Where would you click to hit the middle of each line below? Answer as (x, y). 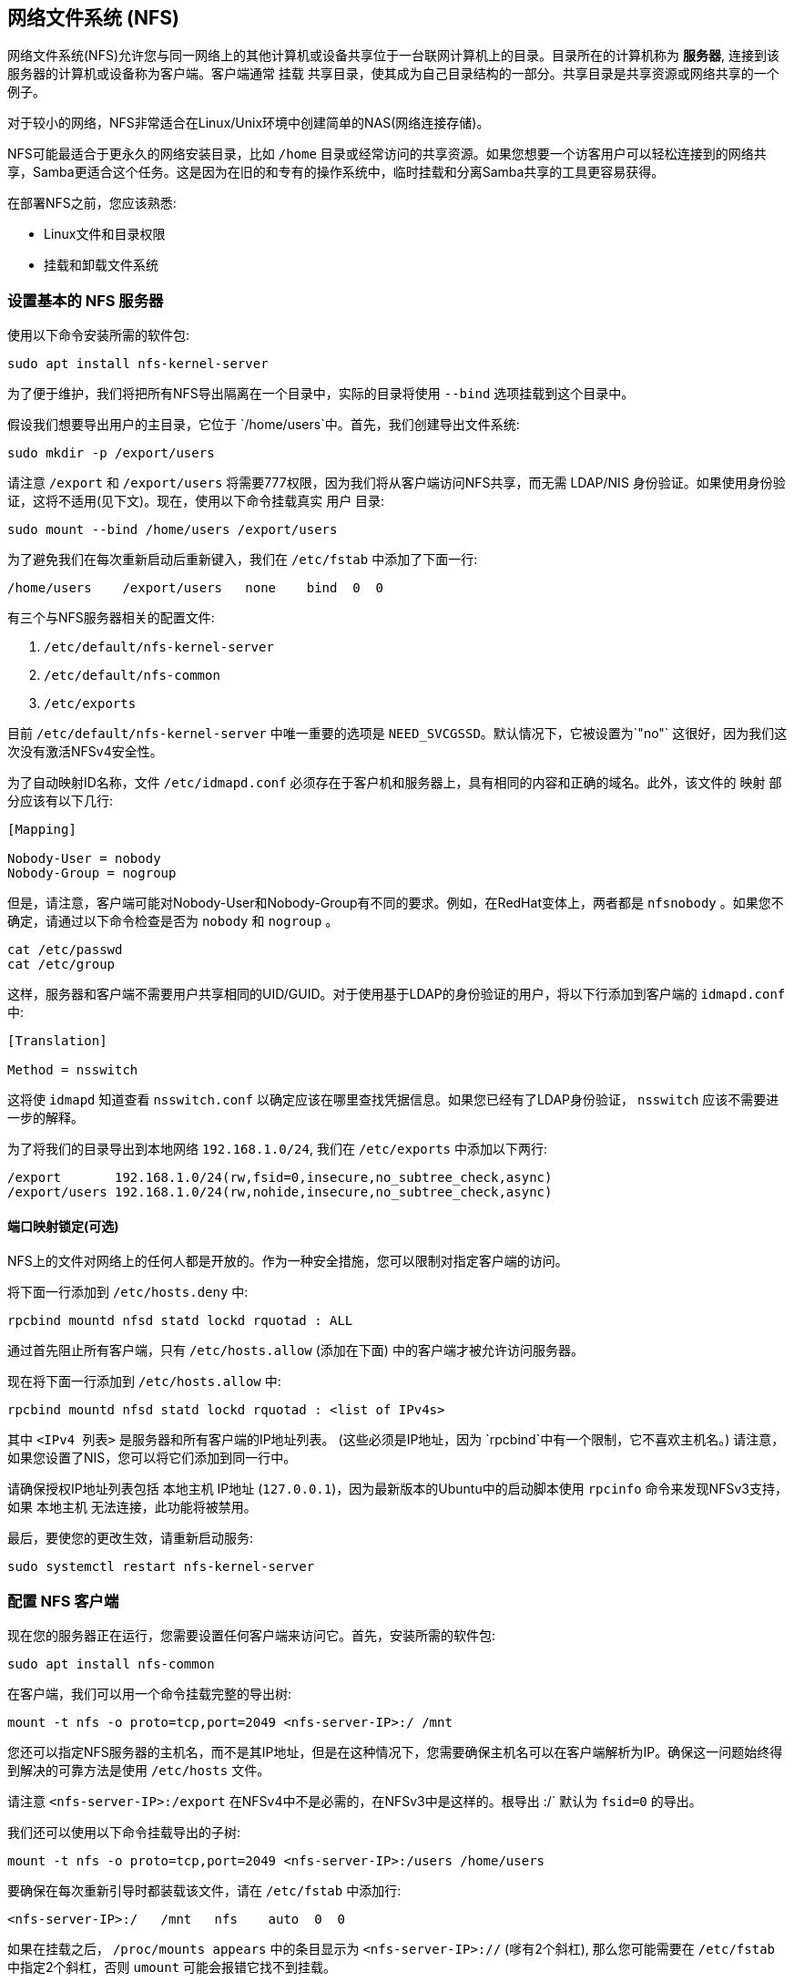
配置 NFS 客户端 (63, 1601)
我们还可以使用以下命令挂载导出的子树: (124, 1833)
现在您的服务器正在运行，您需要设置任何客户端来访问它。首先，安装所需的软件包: (252, 1636)
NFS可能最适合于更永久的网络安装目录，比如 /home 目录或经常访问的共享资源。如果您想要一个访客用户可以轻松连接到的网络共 (387, 154)
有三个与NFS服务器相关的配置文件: (111, 618)
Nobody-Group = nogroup (92, 873)
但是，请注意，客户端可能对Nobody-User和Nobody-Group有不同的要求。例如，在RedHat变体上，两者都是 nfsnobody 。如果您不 (396, 903)
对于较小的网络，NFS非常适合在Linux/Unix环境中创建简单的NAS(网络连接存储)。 (249, 123)
